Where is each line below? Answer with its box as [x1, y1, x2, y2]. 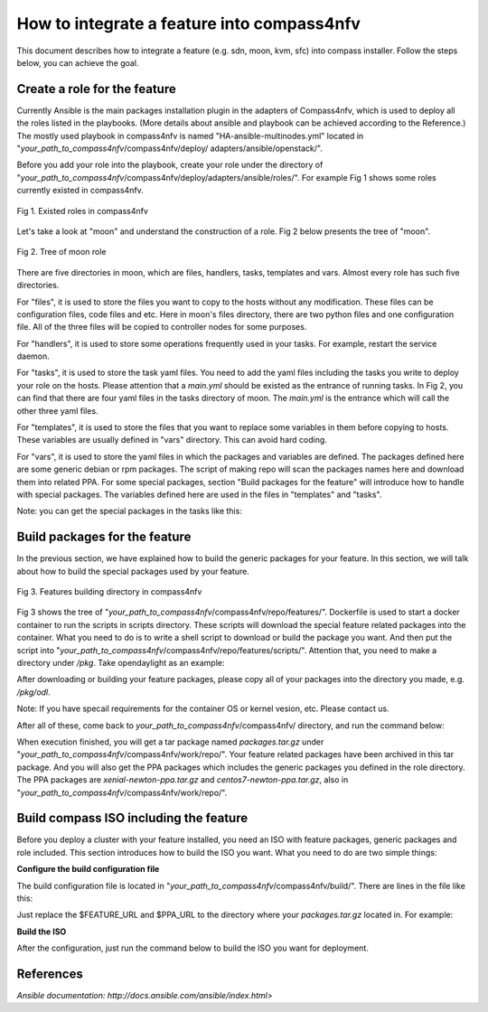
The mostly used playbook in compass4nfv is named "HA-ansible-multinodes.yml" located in [16, 130, 364, 141]
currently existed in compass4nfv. [16, 185, 144, 196]
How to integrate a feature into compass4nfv [16, 14, 361, 33]
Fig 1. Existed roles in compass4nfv [16, 205, 149, 216]
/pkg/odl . [16, 687, 52, 698]
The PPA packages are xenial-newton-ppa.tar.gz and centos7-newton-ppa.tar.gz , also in [16, 774, 349, 785]
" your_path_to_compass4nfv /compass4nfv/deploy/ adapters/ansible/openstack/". [16, 143, 323, 154]
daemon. [16, 351, 50, 361]
